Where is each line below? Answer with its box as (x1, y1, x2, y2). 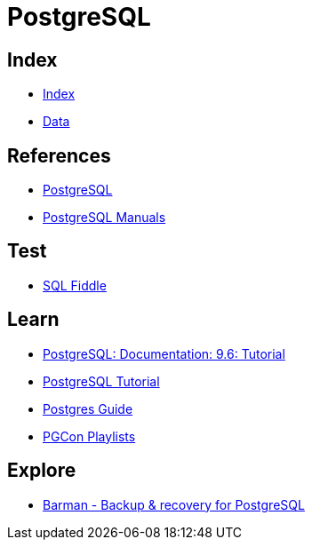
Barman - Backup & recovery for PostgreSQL (43, 496, 305, 512)
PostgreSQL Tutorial (43, 373, 160, 389)
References (7, 144, 111, 167)
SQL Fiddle (43, 277, 107, 293)
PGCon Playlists (43, 428, 136, 444)
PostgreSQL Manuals (43, 210, 166, 226)
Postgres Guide (43, 400, 133, 416)
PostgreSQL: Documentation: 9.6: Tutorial (43, 345, 285, 361)
